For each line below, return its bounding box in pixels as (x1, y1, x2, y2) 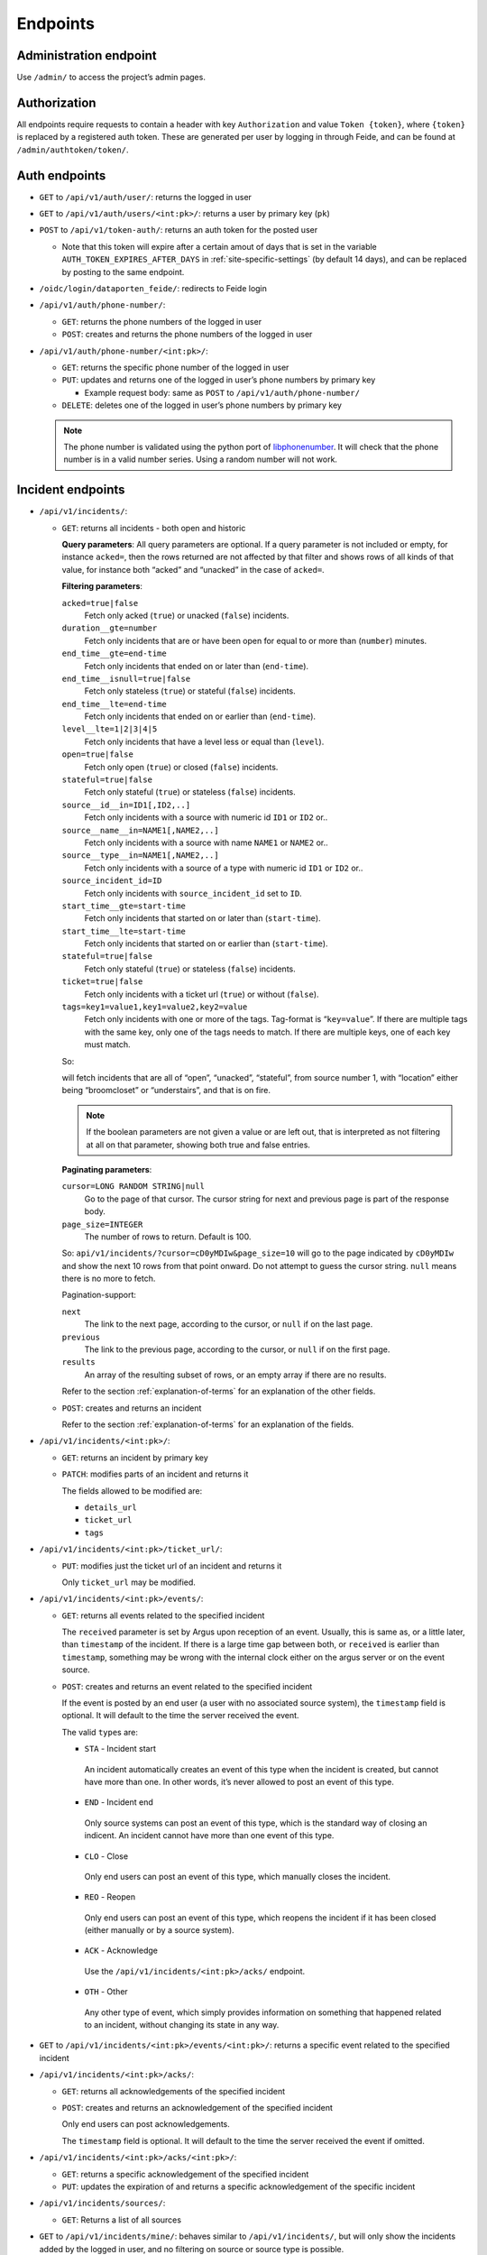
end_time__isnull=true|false (61, 673, 191, 684)
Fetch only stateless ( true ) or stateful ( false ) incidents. (84, 686, 297, 696)
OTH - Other (84, 1986, 128, 1997)
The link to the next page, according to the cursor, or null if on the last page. (84, 1319, 373, 1330)
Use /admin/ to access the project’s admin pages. (16, 72, 207, 83)
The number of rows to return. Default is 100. (84, 1231, 252, 1242)
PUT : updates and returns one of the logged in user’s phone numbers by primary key (61, 374, 376, 385)
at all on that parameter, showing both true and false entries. (86, 1139, 311, 1150)
